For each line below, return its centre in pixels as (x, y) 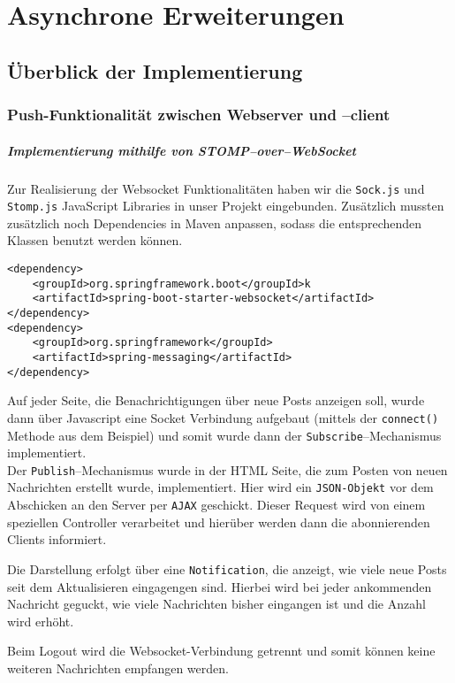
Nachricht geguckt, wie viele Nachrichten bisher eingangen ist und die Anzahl (216, 604)
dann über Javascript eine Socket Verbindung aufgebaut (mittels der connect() (223, 417)
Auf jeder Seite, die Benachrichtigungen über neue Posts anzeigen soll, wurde (216, 400)
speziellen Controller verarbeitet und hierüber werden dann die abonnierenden (219, 522)
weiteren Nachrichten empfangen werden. (118, 668)
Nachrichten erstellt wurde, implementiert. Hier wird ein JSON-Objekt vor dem (220, 487)
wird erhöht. (41, 621)
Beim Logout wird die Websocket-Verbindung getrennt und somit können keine (221, 651)
